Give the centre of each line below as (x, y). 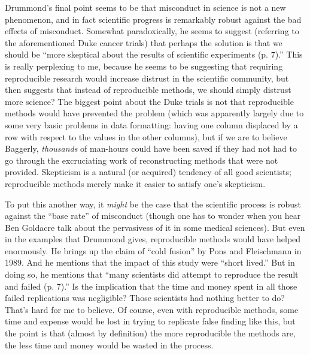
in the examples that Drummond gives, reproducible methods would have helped (153, 239)
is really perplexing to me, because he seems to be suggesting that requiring (144, 66)
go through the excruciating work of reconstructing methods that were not (142, 160)
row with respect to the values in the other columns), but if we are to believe (146, 136)
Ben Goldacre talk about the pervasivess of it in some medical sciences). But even (155, 227)
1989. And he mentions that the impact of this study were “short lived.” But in (150, 262)
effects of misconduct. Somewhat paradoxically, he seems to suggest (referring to (152, 31)
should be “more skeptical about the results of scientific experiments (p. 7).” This (154, 54)
